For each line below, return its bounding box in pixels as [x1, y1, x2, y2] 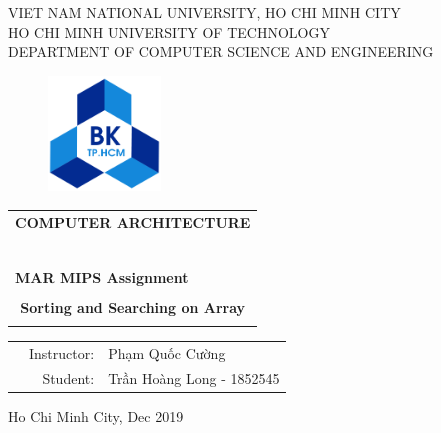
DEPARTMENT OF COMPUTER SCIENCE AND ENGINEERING [8, 41, 434, 62]
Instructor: [29, 342, 95, 363]
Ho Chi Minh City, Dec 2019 [8, 405, 184, 426]
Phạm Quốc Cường [108, 342, 226, 363]
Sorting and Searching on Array [20, 296, 246, 317]
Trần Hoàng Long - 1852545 [108, 367, 280, 388]
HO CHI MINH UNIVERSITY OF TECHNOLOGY [8, 21, 330, 42]
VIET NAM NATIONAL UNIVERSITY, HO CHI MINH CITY [8, 2, 401, 22]
